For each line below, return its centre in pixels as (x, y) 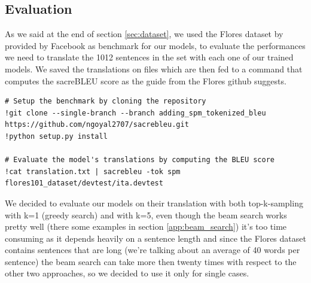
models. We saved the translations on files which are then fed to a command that (154, 69)
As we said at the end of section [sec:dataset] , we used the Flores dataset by (144, 34)
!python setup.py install (56, 136)
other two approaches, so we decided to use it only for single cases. (127, 273)
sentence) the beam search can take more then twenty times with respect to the (151, 261)
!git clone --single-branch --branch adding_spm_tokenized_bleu (135, 113)
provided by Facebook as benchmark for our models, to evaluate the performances (155, 45)
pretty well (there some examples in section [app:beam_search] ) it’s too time (146, 226)
